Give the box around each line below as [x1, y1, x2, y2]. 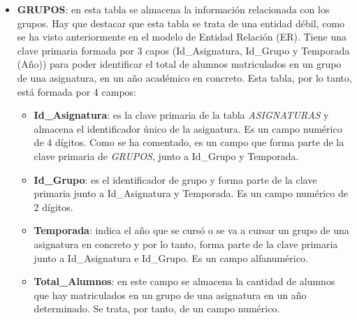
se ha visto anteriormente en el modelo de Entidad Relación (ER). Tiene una [17, 29, 347, 44]
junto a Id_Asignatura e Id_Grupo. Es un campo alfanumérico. [34, 250, 308, 265]
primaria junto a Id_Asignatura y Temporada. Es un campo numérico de [34, 186, 348, 201]
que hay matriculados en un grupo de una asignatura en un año [34, 287, 307, 302]
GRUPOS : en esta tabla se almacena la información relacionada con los [17, 2, 330, 16]
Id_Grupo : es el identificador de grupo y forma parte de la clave [34, 172, 317, 187]
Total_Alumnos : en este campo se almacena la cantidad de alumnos [34, 274, 335, 289]
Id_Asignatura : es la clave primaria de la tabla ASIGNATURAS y [34, 108, 329, 122]
